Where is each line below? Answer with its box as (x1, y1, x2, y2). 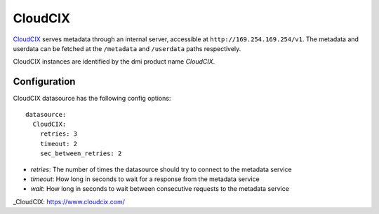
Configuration (13, 76, 76, 87)
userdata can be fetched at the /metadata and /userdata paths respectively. (13, 44, 241, 52)
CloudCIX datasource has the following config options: (13, 94, 171, 103)
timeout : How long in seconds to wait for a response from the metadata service (30, 175, 260, 183)
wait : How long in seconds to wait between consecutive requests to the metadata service (30, 185, 289, 193)
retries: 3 (39, 130, 78, 138)
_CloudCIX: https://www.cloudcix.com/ (13, 197, 126, 206)
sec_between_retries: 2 (39, 150, 122, 157)
